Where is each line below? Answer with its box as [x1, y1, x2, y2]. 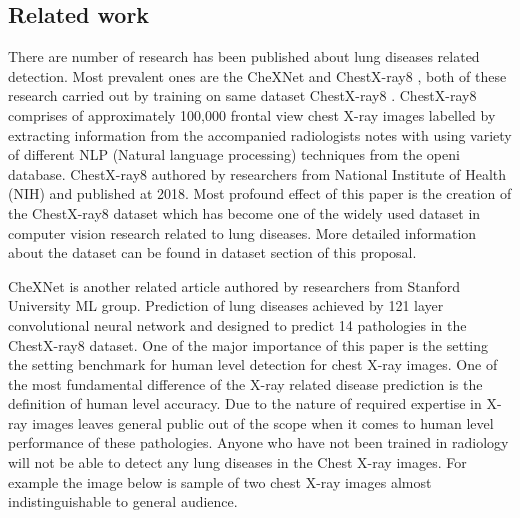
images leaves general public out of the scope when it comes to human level [32, 412, 494, 433]
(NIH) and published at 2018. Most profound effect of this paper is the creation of [8, 183, 512, 204]
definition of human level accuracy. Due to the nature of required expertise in [8, 393, 482, 414]
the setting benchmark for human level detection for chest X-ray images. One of [8, 354, 498, 375]
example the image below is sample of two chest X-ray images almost [8, 471, 432, 492]
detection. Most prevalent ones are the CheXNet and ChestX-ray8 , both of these [8, 65, 507, 86]
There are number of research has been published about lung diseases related [8, 46, 480, 67]
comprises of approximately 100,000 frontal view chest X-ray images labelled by [8, 104, 496, 125]
